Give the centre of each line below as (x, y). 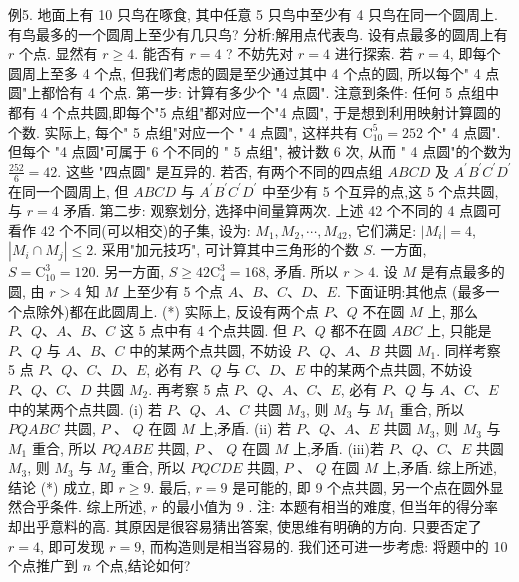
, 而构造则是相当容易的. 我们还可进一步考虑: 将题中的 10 (324, 545)
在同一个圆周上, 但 (68, 190)
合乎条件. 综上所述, (84, 506)
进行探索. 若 (374, 53)
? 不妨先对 (260, 53)
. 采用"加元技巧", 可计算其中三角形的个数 (226, 249)
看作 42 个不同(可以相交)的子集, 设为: (129, 229)
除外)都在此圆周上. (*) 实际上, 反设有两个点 (177, 310)
